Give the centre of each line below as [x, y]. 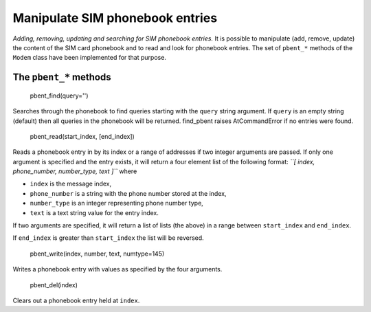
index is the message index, [71, 184]
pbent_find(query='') [59, 96]
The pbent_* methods [62, 77]
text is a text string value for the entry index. [94, 212]
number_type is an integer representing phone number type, [117, 203]
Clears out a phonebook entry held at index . [76, 300]
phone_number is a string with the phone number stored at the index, [128, 193]
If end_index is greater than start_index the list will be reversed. [108, 238]
